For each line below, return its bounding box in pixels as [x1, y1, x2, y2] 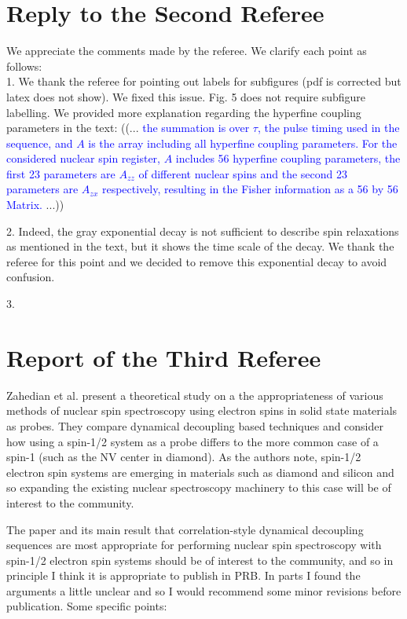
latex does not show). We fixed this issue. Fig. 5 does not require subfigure [6, 88, 366, 104]
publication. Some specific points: [6, 598, 167, 614]
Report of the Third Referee [6, 341, 321, 373]
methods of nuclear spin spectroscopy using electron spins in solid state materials [6, 402, 398, 419]
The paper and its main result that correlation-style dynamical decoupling [6, 521, 364, 537]
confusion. [6, 269, 55, 285]
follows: [6, 57, 42, 74]
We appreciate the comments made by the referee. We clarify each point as [6, 42, 367, 59]
